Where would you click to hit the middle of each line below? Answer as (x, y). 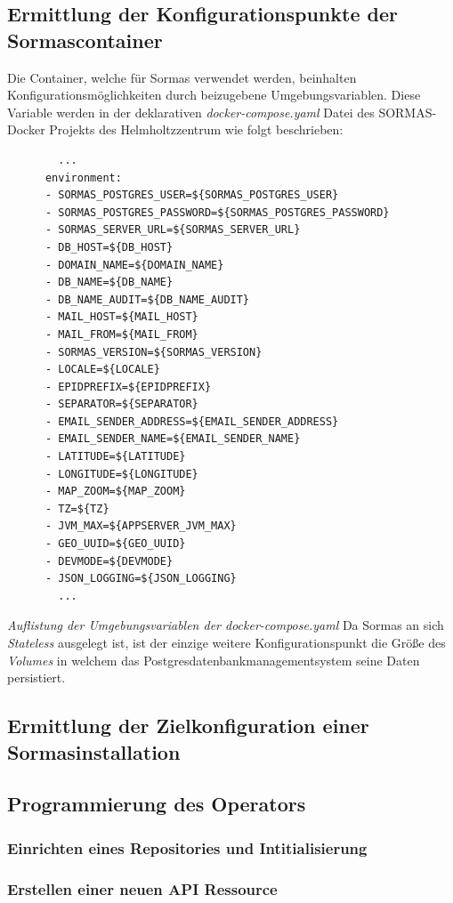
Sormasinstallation (94, 751)
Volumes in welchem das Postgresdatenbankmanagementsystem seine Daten (214, 660)
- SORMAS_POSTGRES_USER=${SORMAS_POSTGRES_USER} (192, 195)
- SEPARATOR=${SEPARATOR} (121, 404)
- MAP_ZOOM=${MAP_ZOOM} (115, 492)
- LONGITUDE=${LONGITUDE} (121, 474)
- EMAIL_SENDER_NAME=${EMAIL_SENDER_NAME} (173, 439)
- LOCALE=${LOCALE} (102, 370)
